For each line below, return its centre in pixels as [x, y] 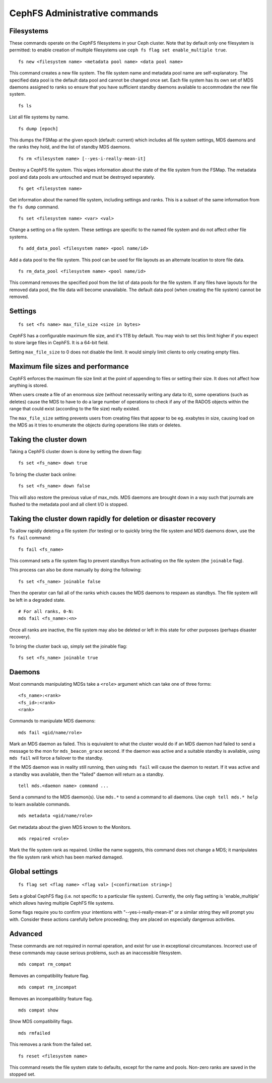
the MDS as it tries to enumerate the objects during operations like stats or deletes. [95, 425]
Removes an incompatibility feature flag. [51, 998]
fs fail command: [30, 538]
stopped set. [22, 1074]
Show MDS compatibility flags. [41, 1022]
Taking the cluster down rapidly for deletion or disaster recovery [113, 519]
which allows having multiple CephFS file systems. [62, 903]
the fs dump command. [34, 207]
